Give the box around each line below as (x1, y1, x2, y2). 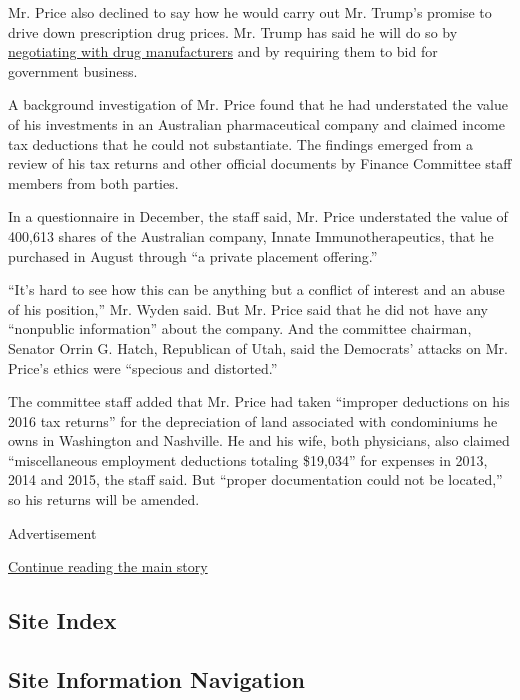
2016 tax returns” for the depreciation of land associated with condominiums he (8, 410, 498, 431)
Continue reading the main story (8, 556, 208, 577)
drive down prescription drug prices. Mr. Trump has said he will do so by (8, 21, 458, 42)
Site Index (8, 605, 117, 636)
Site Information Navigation (8, 664, 305, 695)
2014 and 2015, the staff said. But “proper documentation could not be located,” (8, 469, 503, 490)
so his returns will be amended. (8, 489, 200, 510)
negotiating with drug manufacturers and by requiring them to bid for (8, 41, 438, 62)
